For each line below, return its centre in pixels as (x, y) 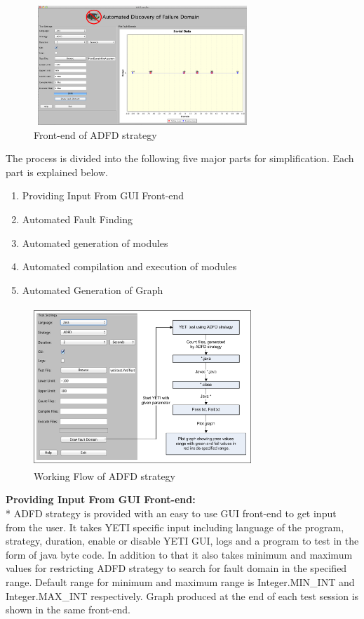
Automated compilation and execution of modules (129, 266)
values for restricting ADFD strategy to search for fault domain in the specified (176, 568)
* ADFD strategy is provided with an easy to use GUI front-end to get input (171, 513)
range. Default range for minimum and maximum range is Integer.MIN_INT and (180, 581)
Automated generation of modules (95, 242)
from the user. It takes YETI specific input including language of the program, (175, 527)
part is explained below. (57, 172)
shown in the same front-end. (68, 610)
